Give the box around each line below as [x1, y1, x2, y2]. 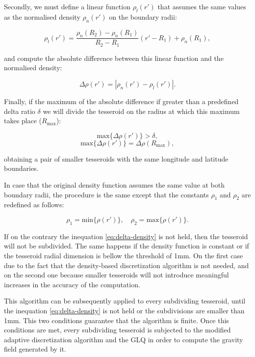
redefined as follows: [4, 199, 64, 210]
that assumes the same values [157, 1, 246, 11]
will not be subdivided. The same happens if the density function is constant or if [4, 241, 249, 251]
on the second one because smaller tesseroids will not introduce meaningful [4, 270, 229, 280]
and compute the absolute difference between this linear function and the [4, 53, 224, 63]
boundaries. [4, 163, 39, 173]
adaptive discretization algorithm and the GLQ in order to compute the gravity [4, 334, 243, 344]
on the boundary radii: [109, 11, 177, 22]
